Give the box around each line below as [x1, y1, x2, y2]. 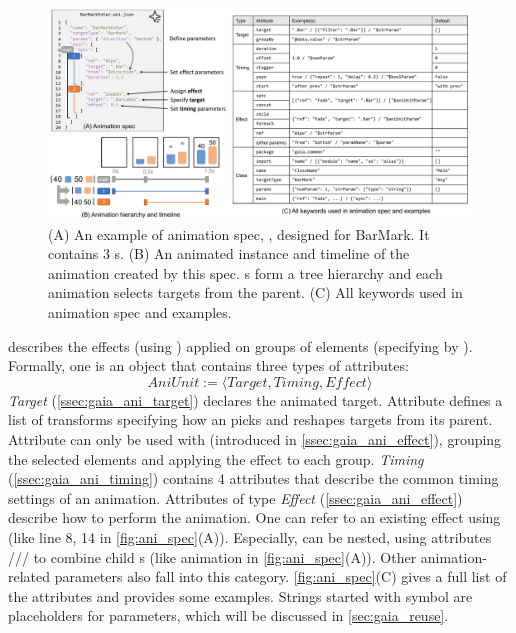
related [8, 566, 51, 587]
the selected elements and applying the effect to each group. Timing [8, 448, 424, 469]
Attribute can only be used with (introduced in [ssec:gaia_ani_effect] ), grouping [8, 428, 502, 449]
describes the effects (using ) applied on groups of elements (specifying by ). [8, 335, 473, 356]
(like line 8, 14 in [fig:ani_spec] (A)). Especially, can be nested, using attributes [8, 526, 492, 547]
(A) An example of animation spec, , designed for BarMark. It [48, 223, 430, 244]
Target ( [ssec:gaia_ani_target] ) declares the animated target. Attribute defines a [8, 389, 503, 410]
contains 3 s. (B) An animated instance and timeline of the [48, 243, 410, 264]
